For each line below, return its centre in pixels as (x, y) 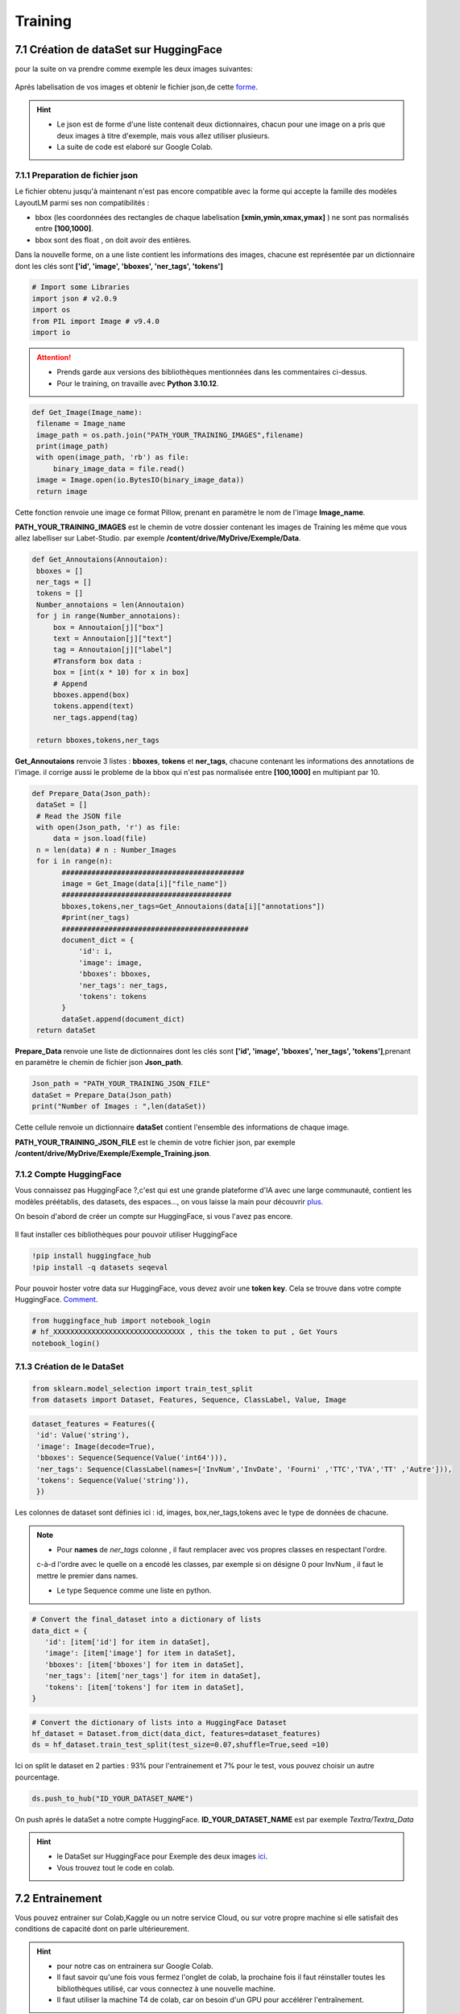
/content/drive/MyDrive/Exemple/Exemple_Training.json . (113, 1153)
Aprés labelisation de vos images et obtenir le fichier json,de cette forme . (136, 87)
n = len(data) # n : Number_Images (107, 850)
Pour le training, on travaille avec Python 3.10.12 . (138, 383)
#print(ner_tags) (96, 918)
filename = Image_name (81, 424)
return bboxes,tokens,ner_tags (98, 740)
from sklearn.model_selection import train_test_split (142, 1388)
